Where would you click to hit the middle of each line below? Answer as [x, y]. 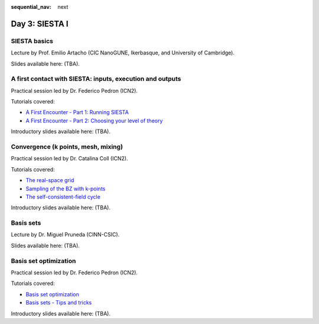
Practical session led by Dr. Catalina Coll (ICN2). [69, 158]
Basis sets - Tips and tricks [59, 303]
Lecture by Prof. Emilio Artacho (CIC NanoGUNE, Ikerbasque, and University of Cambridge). [123, 53]
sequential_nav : [31, 7]
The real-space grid [50, 180]
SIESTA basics [32, 41]
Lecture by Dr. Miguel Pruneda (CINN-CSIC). [65, 235]
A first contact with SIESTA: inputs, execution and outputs [96, 79]
